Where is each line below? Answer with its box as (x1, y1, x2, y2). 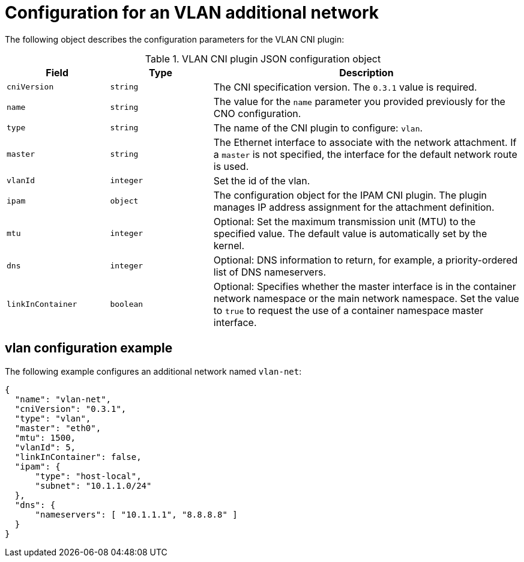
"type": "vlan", (14, 413, 91, 423)
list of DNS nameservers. (213, 265, 327, 278)
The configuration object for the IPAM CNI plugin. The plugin (213, 189, 487, 201)
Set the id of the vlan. (213, 174, 310, 187)
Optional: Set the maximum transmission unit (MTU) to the (213, 215, 476, 228)
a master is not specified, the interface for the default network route (213, 148, 517, 160)
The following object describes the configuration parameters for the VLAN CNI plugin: (5, 34, 345, 44)
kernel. (213, 239, 245, 252)
